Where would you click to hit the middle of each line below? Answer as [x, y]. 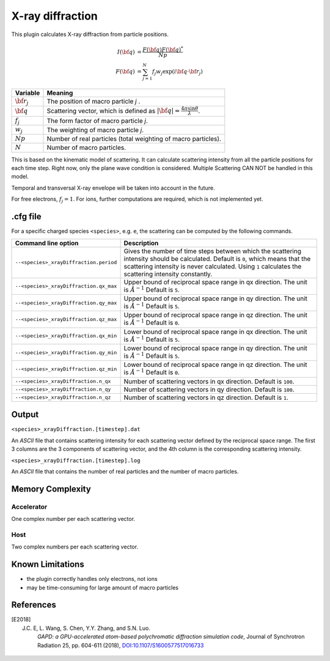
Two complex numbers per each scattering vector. [75, 547]
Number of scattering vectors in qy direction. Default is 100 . [209, 390]
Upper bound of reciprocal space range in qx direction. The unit [216, 282]
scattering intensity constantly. [168, 274]
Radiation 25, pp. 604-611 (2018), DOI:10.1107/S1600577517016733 [121, 645]
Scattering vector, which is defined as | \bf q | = [113, 111]
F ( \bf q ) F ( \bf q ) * [163, 49]
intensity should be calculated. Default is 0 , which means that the [217, 259]
